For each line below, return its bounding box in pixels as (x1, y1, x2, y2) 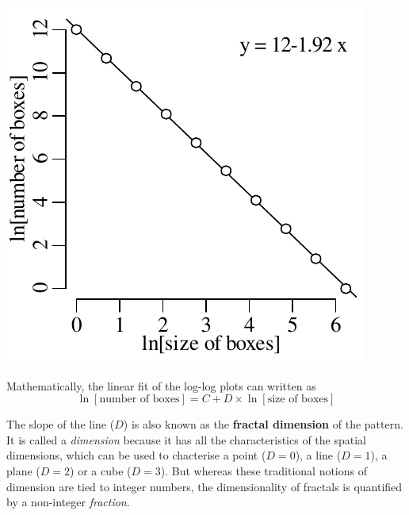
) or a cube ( (70, 462, 132, 478)
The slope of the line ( (6, 416, 115, 432)
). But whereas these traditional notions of (160, 462, 368, 478)
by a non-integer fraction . (6, 494, 130, 510)
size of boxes (267, 394, 329, 405)
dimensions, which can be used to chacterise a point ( (6, 447, 266, 463)
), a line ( (295, 447, 342, 463)
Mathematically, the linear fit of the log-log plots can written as (6, 377, 316, 394)
